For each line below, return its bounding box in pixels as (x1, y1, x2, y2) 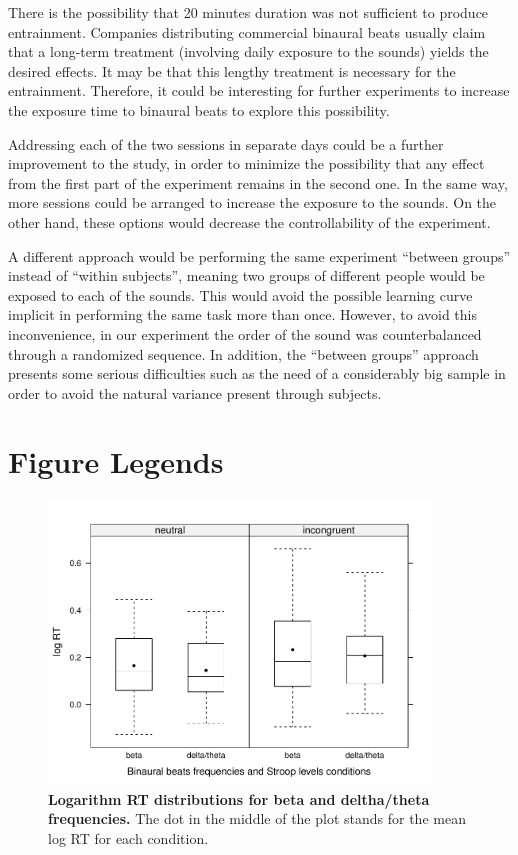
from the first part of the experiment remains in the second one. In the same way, (8, 172, 508, 193)
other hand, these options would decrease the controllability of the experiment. (8, 211, 491, 232)
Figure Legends (8, 441, 224, 482)
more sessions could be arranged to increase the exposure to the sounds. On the (8, 192, 497, 213)
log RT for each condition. (48, 827, 209, 848)
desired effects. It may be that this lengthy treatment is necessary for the (8, 60, 456, 81)
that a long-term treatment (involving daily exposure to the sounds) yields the (8, 41, 489, 62)
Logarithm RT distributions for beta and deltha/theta (48, 788, 430, 809)
